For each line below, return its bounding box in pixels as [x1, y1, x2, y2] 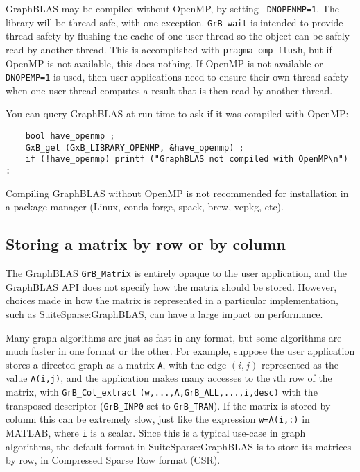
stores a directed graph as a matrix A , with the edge [6, 357, 227, 371]
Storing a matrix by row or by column [6, 233, 286, 255]
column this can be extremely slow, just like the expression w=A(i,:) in [6, 412, 310, 426]
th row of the [276, 371, 332, 385]
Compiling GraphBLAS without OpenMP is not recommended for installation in [6, 185, 349, 200]
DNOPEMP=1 [6, 73, 51, 83]
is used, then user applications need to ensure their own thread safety [53, 69, 349, 84]
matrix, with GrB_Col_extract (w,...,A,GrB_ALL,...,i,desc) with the [6, 385, 318, 399]
